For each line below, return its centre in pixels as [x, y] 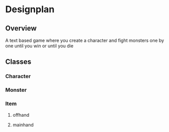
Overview [21, 28]
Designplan [30, 9]
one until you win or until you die [39, 46]
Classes [18, 62]
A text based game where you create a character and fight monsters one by [85, 40]
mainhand [23, 125]
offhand [21, 115]
